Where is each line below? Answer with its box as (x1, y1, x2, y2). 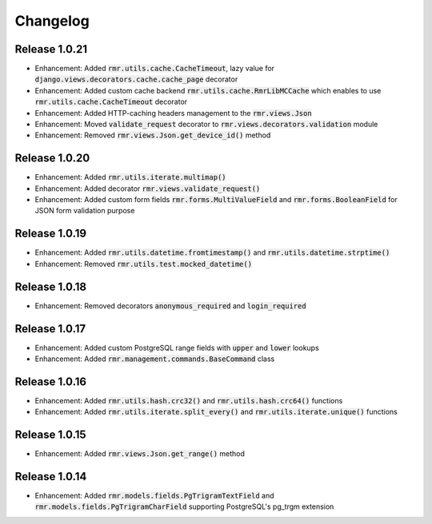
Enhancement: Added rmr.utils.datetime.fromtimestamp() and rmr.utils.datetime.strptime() (34, 248, 390, 257)
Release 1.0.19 (14, 227, 87, 240)
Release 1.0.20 (14, 152, 90, 165)
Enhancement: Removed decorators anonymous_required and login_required (34, 300, 307, 311)
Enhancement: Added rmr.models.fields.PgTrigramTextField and (34, 491, 275, 501)
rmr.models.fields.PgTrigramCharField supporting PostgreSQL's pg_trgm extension (34, 502, 334, 511)
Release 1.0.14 (14, 470, 87, 483)
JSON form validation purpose (34, 206, 135, 216)
